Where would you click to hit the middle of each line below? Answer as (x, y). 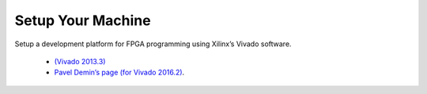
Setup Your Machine (83, 20)
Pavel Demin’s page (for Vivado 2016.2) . (119, 72)
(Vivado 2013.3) (80, 61)
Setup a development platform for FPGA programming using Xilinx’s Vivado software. (153, 44)
